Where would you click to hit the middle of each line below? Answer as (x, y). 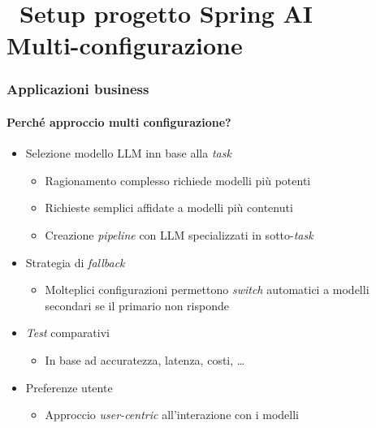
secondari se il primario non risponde (137, 305)
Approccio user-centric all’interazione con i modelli (172, 415)
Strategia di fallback (75, 262)
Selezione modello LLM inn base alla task (128, 153)
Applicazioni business (78, 89)
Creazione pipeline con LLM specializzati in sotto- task (179, 234)
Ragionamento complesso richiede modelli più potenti (178, 180)
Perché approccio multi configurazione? (119, 122)
